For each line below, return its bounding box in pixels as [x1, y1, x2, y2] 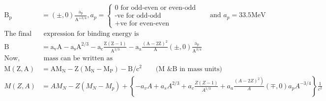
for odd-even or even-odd [120, 4, 196, 12]
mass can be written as [43, 55, 113, 62]
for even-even [129, 20, 169, 27]
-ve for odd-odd [115, 12, 161, 20]
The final [4, 30, 32, 37]
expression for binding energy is [43, 30, 139, 37]
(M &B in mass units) [155, 65, 222, 73]
